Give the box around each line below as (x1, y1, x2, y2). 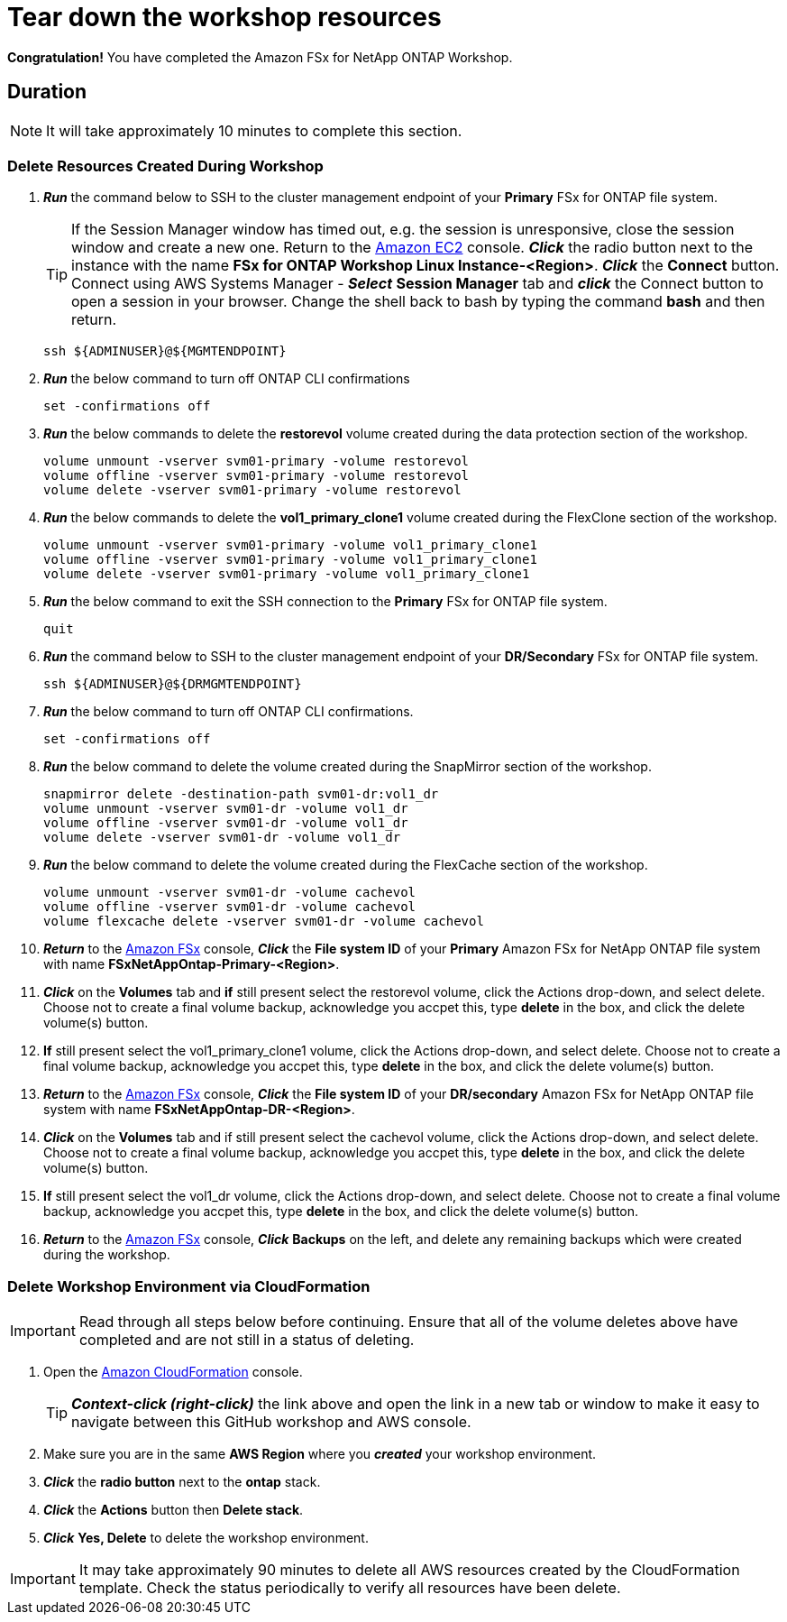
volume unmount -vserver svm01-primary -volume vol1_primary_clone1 (43, 538, 537, 553)
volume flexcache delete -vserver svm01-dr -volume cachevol (43, 914, 484, 929)
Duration (7, 80, 87, 104)
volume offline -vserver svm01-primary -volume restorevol (43, 468, 470, 484)
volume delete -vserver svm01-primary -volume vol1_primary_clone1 (43, 567, 530, 582)
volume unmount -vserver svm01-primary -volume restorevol (43, 454, 470, 469)
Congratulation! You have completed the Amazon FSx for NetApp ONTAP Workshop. (7, 49, 513, 65)
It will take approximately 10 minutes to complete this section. (46, 121, 462, 140)
